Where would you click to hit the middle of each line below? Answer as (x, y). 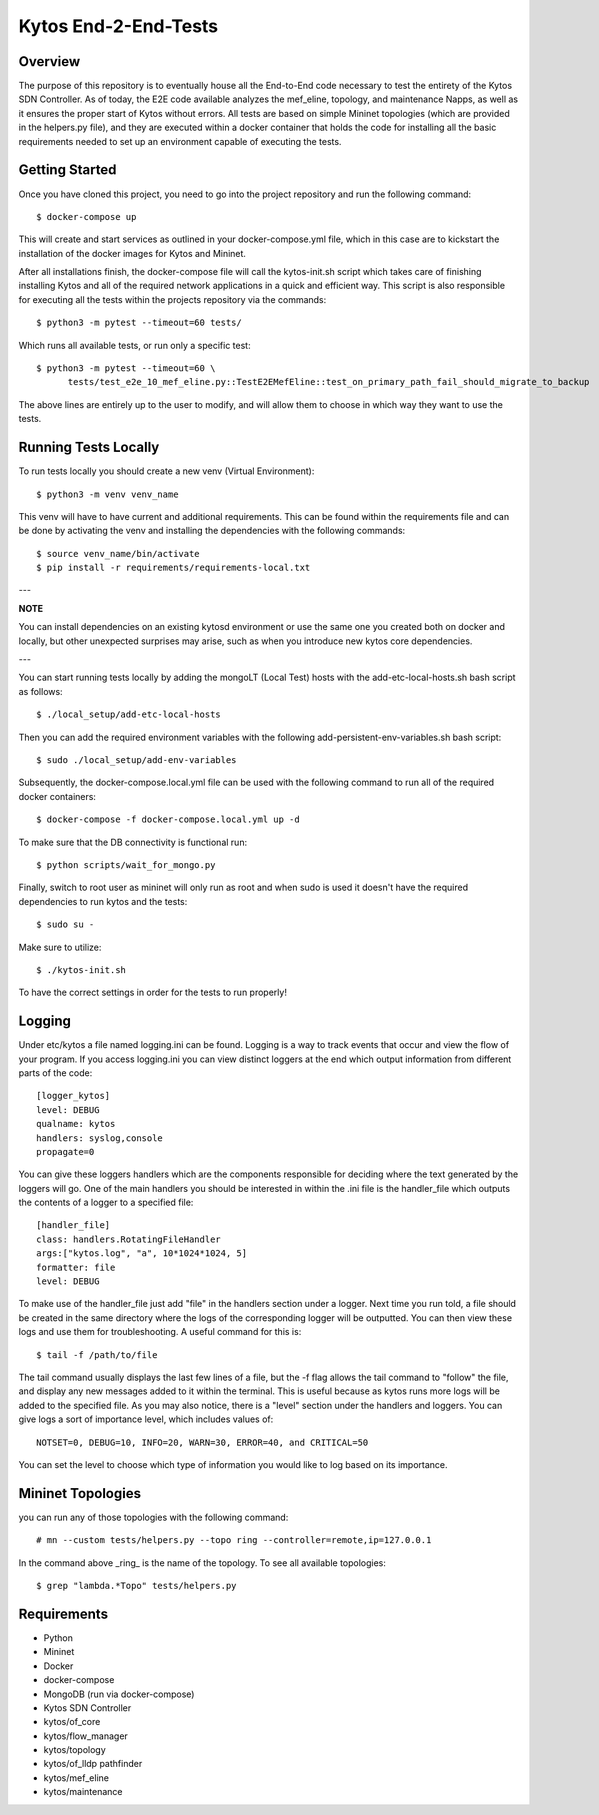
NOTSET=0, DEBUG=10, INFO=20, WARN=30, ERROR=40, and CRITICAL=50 (202, 1442)
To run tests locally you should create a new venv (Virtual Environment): (166, 471)
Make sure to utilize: (60, 947)
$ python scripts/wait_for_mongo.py (126, 864)
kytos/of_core (72, 1722)
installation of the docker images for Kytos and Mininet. (132, 253)
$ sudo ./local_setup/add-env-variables (136, 759)
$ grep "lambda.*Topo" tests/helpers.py (136, 1586)
